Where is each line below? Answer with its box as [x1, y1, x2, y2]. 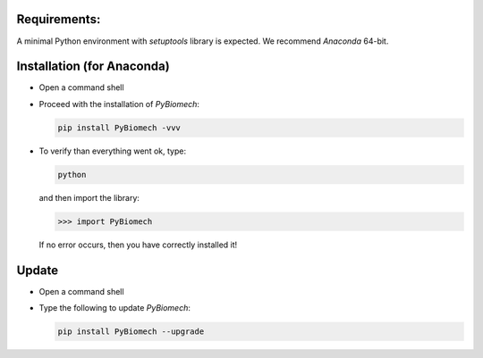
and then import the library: [38, 192, 140, 203]
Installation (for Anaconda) [16, 59, 170, 74]
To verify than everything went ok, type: [38, 146, 187, 156]
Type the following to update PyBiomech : [38, 303, 191, 313]
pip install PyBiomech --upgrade [57, 327, 205, 337]
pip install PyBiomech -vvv [57, 122, 181, 133]
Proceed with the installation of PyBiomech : [38, 98, 200, 109]
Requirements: [16, 12, 101, 27]
